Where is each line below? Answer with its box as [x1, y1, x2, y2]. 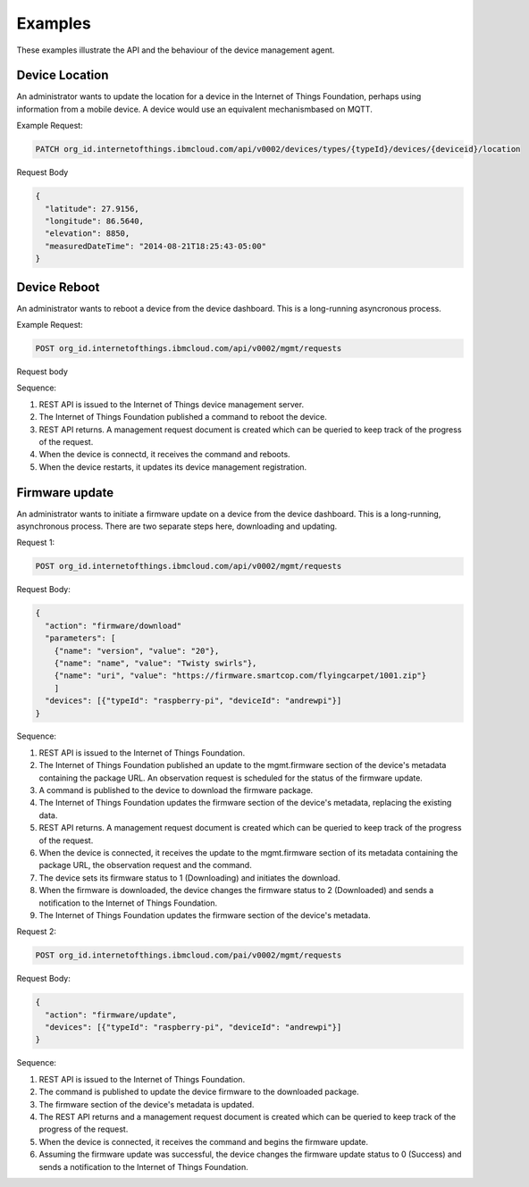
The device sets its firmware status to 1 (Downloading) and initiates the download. [38, 872, 340, 883]
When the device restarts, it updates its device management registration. [38, 461, 307, 472]
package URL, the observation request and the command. [38, 860, 252, 871]
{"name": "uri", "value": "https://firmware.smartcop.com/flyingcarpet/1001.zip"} [54, 671, 427, 681]
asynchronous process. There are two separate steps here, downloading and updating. [16, 521, 338, 531]
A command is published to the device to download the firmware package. [38, 785, 314, 796]
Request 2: [16, 926, 57, 937]
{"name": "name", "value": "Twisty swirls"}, [54, 657, 257, 668]
